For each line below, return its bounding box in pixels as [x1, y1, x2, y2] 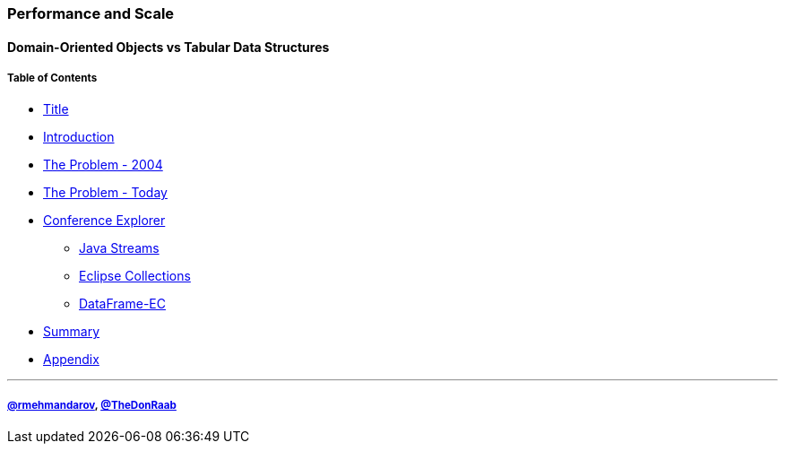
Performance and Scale [7, 4, 175, 22]
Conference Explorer [43, 212, 166, 229]
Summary [43, 324, 100, 340]
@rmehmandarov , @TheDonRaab [7, 398, 177, 412]
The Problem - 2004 [43, 157, 163, 173]
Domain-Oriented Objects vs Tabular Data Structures [7, 39, 330, 55]
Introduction [43, 129, 115, 145]
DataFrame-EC [79, 296, 166, 312]
